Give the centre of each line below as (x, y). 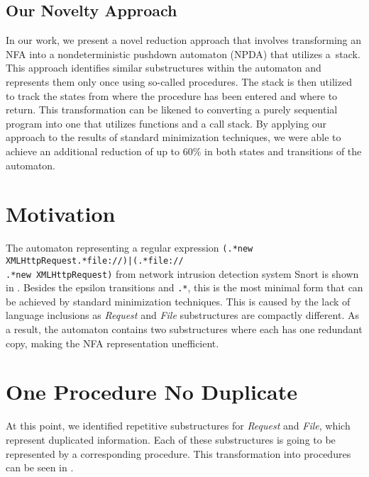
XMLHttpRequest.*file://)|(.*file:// (95, 260)
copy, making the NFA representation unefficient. (112, 343)
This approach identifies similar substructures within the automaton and (164, 68)
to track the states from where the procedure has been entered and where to (172, 95)
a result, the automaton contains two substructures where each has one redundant (184, 329)
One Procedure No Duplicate (152, 392)
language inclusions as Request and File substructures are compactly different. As (182, 315)
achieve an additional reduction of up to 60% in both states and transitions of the (184, 151)
